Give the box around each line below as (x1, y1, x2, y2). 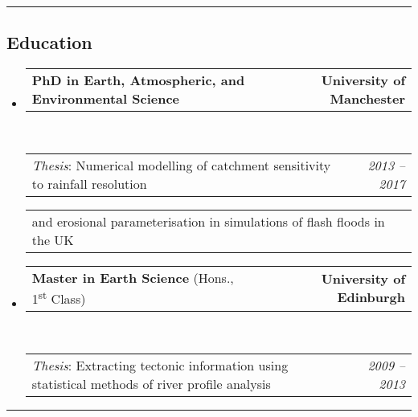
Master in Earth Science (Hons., (31, 268, 234, 287)
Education (6, 30, 92, 55)
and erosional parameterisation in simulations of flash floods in (31, 211, 385, 231)
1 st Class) (31, 286, 86, 309)
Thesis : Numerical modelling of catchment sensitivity (31, 155, 331, 174)
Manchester (330, 89, 405, 108)
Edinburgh (337, 288, 405, 307)
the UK (31, 230, 74, 249)
